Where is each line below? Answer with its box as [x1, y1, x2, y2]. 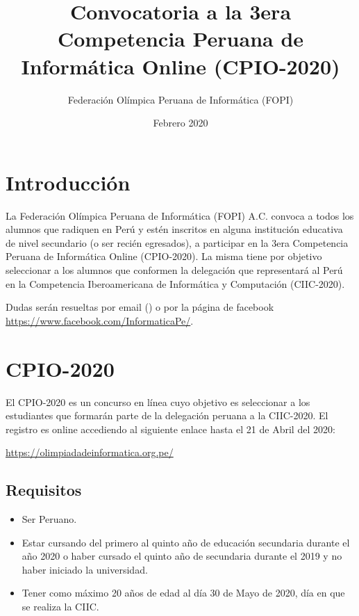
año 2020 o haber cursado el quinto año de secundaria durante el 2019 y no [22, 549, 342, 563]
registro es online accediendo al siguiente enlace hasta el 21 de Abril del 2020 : [6, 421, 335, 436]
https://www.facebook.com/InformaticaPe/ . [6, 313, 194, 327]
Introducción [6, 168, 131, 196]
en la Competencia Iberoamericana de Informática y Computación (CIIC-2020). [6, 276, 345, 291]
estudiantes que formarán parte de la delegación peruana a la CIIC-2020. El [6, 408, 328, 423]
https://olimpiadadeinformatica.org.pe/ [6, 445, 174, 460]
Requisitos [6, 479, 82, 501]
